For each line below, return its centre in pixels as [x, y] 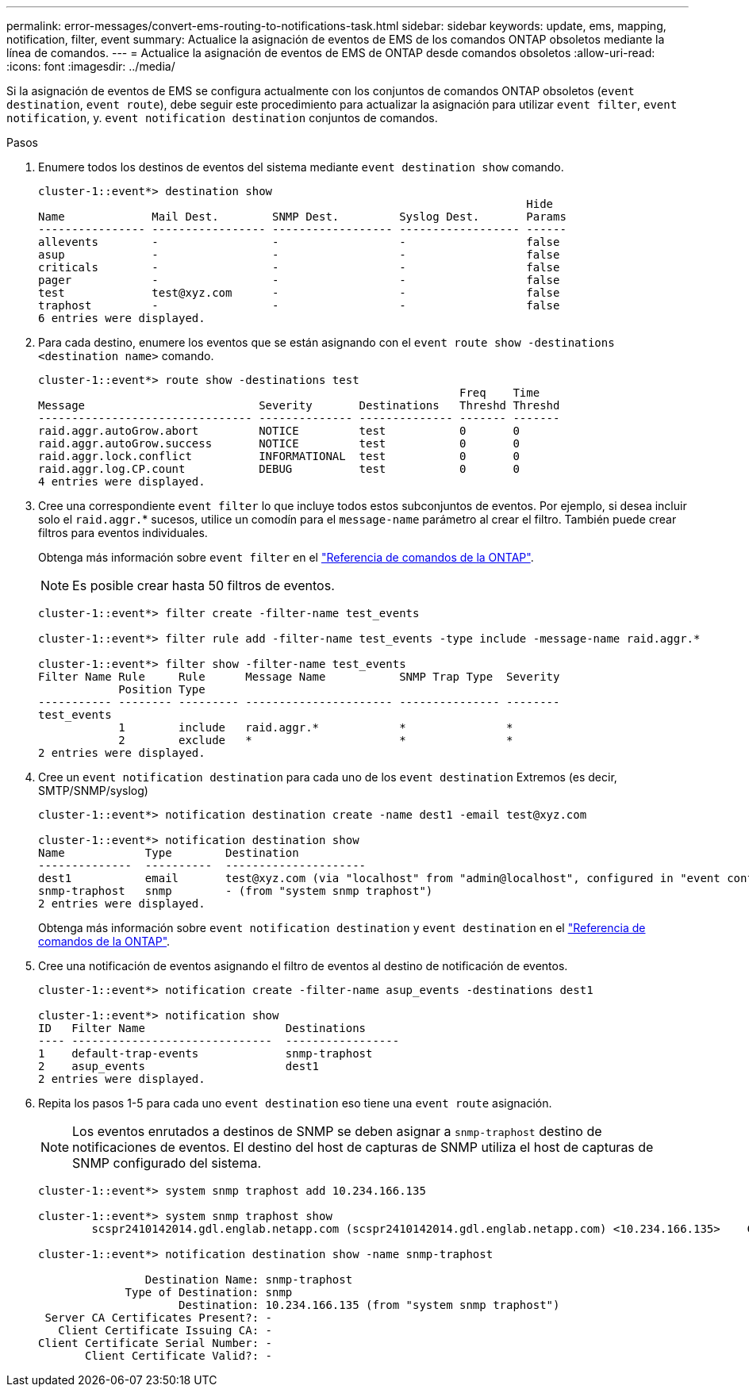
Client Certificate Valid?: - [179, 1356]
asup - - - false [299, 255]
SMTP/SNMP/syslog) [93, 791]
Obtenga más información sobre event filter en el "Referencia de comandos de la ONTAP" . [286, 557]
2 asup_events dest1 [179, 1066]
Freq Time [500, 393]
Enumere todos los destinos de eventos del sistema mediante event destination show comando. [301, 167]
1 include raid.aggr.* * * [316, 727]
